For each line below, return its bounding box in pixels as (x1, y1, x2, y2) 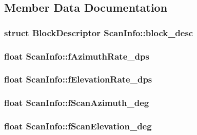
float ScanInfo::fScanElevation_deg (4, 120, 152, 132)
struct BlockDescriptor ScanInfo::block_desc (4, 26, 193, 39)
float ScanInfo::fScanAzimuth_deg (4, 96, 149, 109)
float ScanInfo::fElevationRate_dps (4, 73, 152, 86)
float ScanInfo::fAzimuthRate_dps (4, 49, 149, 62)
